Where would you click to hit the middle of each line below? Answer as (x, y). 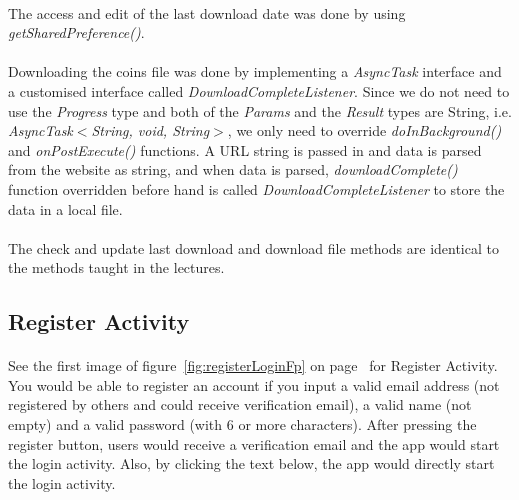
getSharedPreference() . (76, 32)
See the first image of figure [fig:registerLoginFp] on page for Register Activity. (253, 365)
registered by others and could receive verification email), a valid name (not (240, 404)
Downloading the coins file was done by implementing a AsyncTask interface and (255, 71)
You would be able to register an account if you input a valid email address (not (254, 384)
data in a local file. (65, 208)
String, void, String (150, 130)
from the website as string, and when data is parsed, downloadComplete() (233, 169)
